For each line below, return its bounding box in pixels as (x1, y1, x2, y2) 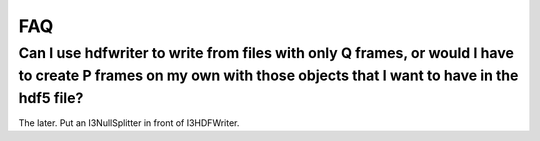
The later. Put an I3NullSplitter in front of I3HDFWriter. (18, 117, 240, 129)
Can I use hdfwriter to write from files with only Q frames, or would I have (18, 44, 515, 62)
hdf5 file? (18, 89, 84, 107)
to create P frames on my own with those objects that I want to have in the (18, 66, 519, 85)
